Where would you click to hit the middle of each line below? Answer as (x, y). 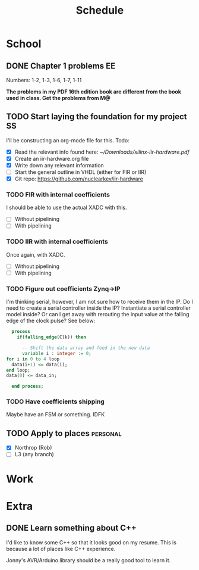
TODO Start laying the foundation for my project (97, 117)
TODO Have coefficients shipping (56, 401)
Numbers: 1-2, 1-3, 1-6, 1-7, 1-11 (44, 80)
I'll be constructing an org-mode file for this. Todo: (68, 140)
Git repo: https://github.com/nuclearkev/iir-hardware (79, 179)
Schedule (100, 10)
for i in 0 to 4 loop (33, 359)
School (24, 44)
